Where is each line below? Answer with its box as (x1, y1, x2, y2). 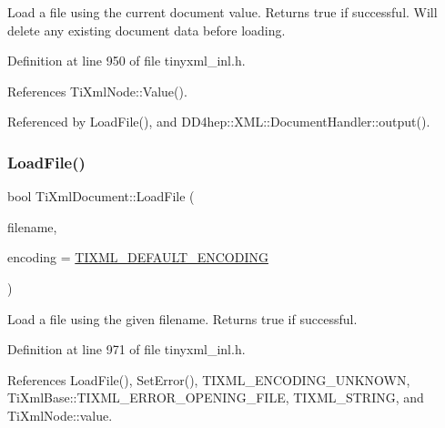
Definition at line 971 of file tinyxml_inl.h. (7, 340, 246, 359)
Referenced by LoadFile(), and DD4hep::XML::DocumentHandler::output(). (7, 112, 430, 131)
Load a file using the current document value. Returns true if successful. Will (7, 3, 438, 21)
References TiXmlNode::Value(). (7, 81, 187, 100)
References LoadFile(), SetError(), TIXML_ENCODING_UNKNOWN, (7, 370, 410, 389)
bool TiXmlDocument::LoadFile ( (7, 187, 195, 206)
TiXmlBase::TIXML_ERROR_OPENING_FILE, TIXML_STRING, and (7, 388, 424, 407)
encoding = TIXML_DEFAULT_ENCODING (7, 248, 268, 267)
